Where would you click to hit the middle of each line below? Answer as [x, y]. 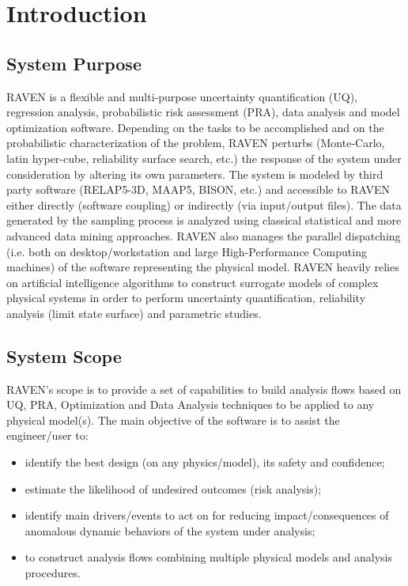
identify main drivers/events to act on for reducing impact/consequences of [207, 515]
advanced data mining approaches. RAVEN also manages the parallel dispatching [204, 235]
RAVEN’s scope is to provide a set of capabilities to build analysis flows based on [204, 389]
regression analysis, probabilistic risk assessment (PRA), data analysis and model [203, 112]
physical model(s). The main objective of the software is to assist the [173, 420]
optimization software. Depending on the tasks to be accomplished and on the [195, 127]
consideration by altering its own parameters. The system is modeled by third [195, 174]
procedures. [53, 573]
